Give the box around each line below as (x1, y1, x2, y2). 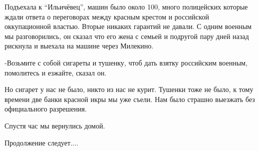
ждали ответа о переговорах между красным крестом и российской (5, 11, 209, 21)
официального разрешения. (5, 103, 87, 114)
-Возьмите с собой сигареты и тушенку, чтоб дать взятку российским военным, (5, 57, 248, 67)
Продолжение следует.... (5, 137, 79, 147)
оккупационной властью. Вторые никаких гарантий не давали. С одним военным (5, 21, 252, 31)
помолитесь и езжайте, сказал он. (5, 67, 107, 77)
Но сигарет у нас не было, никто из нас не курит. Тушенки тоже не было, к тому (5, 84, 253, 94)
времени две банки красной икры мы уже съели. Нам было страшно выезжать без (5, 93, 255, 104)
